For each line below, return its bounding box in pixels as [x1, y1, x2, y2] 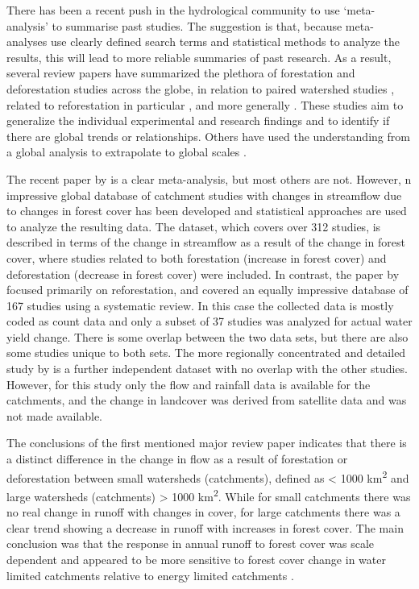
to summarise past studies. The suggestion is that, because [52, 17, 342, 34]
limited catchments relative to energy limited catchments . [6, 566, 294, 583]
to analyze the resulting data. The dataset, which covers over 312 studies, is [6, 218, 381, 234]
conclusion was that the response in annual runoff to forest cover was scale [6, 535, 375, 552]
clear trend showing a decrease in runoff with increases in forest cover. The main [6, 519, 404, 536]
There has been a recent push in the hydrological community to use [6, 2, 340, 18]
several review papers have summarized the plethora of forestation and [6, 64, 355, 81]
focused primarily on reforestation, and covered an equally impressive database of [6, 281, 409, 298]
